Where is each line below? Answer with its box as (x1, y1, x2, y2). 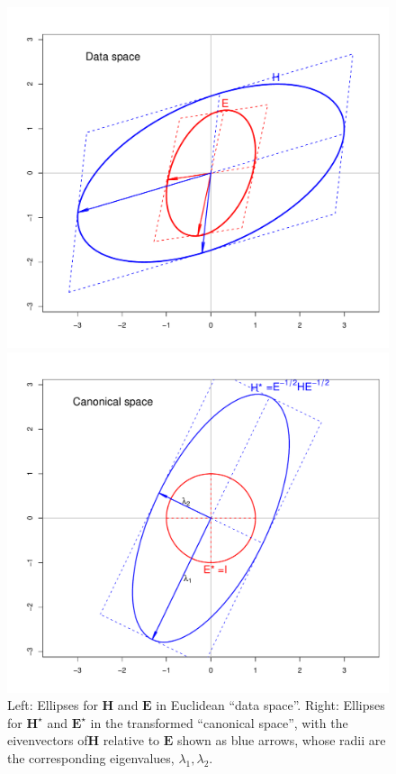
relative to (103, 731, 160, 750)
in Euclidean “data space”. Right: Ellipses (156, 696, 385, 715)
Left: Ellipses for (7, 696, 98, 715)
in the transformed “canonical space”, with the (90, 713, 348, 732)
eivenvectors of (7, 731, 88, 750)
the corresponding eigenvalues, (7, 749, 175, 768)
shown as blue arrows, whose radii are (177, 731, 386, 750)
